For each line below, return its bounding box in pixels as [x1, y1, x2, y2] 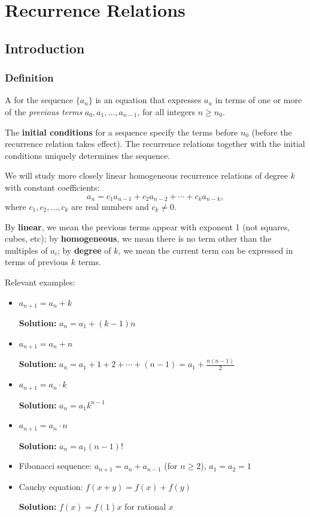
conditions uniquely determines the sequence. [5, 149, 170, 161]
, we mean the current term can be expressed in [118, 244, 293, 256]
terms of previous [5, 256, 69, 268]
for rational [124, 500, 166, 513]
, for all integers [137, 105, 196, 118]
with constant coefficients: [5, 181, 100, 193]
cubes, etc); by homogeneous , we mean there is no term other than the [5, 232, 272, 245]
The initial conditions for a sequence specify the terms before [5, 125, 238, 138]
